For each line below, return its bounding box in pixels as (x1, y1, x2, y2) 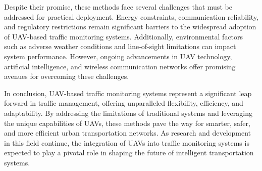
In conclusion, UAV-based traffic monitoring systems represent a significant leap (4, 88, 252, 98)
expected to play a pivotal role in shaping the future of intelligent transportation (4, 147, 254, 158)
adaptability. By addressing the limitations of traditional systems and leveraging (4, 107, 252, 118)
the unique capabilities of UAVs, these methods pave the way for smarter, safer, (4, 117, 250, 128)
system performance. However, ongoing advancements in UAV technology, (4, 51, 232, 61)
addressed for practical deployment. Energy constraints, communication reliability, (4, 11, 258, 22)
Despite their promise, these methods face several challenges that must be (4, 2, 232, 12)
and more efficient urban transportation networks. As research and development (4, 127, 251, 138)
